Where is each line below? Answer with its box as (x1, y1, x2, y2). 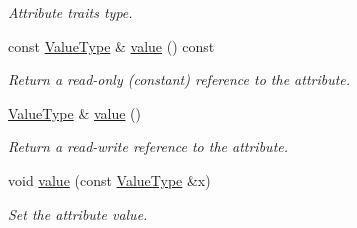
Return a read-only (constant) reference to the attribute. (8, 69, 351, 90)
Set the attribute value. (8, 203, 148, 224)
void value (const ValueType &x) (8, 169, 211, 190)
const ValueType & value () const (8, 35, 215, 56)
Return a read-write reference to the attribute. (8, 136, 289, 157)
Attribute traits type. (8, 2, 133, 22)
